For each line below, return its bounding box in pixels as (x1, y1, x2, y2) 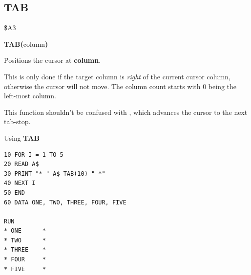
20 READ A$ (4, 161, 39, 168)
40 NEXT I (4, 180, 36, 187)
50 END (4, 189, 25, 196)
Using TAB (4, 132, 40, 143)
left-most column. (4, 91, 57, 101)
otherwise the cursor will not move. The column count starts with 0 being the (4, 81, 237, 91)
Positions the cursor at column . (4, 55, 101, 65)
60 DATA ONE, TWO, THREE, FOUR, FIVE (4, 199, 126, 206)
